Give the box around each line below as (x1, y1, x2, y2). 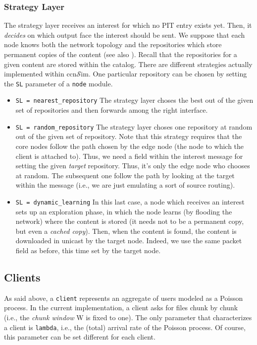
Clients (4, 269, 41, 284)
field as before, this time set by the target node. (15, 245, 161, 255)
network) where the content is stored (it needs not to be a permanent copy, (15, 216, 244, 226)
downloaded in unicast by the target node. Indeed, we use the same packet (15, 235, 242, 246)
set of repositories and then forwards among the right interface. (15, 105, 208, 115)
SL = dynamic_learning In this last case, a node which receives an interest (15, 196, 245, 207)
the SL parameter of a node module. (4, 78, 113, 88)
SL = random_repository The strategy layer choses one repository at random (15, 121, 253, 132)
